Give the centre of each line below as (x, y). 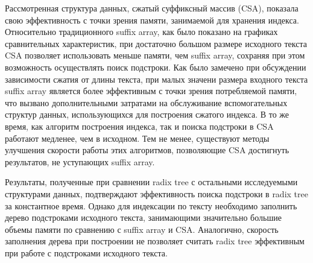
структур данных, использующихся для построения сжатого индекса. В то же (147, 114)
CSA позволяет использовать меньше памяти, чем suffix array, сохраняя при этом (155, 55)
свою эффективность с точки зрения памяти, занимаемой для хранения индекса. (152, 20)
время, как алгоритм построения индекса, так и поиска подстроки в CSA (139, 126)
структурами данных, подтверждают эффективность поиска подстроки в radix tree (156, 193)
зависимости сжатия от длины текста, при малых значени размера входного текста (156, 79)
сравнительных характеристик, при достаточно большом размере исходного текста (156, 43)
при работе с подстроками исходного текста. (86, 252)
